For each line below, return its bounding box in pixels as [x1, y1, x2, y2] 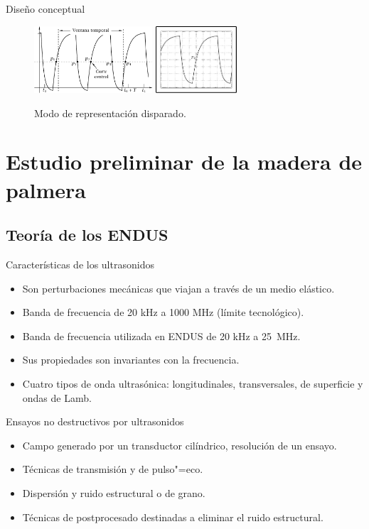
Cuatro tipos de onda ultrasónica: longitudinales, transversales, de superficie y [22, 376, 363, 391]
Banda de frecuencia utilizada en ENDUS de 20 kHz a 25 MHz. [22, 328, 301, 343]
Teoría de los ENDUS [6, 224, 169, 246]
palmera [6, 175, 86, 204]
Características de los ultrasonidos [6, 257, 154, 272]
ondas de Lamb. [22, 390, 92, 405]
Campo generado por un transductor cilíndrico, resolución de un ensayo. [22, 437, 337, 452]
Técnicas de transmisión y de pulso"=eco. [22, 462, 203, 476]
